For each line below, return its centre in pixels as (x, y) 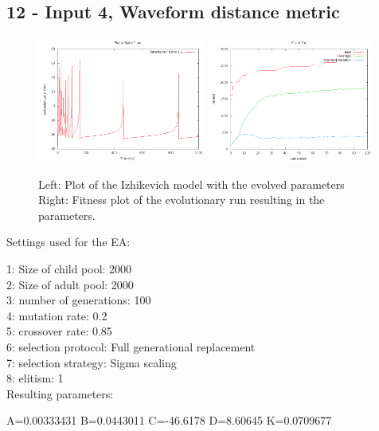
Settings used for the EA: (68, 242)
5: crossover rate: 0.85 (59, 331)
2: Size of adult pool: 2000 (70, 284)
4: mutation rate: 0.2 (57, 315)
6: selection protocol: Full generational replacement (131, 346)
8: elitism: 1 (35, 378)
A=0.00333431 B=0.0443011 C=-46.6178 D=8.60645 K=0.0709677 (169, 420)
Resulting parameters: (60, 393)
